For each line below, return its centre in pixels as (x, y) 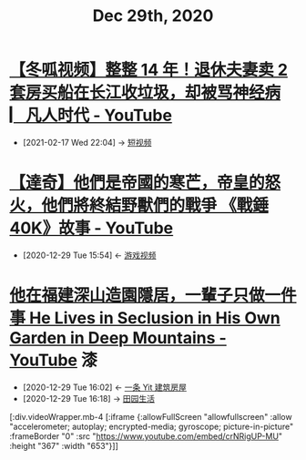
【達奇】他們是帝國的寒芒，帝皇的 (138, 183)
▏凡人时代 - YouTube (91, 116)
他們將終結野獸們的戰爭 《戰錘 (155, 205)
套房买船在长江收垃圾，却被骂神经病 (145, 93)
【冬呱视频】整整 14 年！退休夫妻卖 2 (149, 70)
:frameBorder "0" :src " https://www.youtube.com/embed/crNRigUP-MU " (146, 436)
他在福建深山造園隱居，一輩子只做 (138, 296)
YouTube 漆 (53, 360)
